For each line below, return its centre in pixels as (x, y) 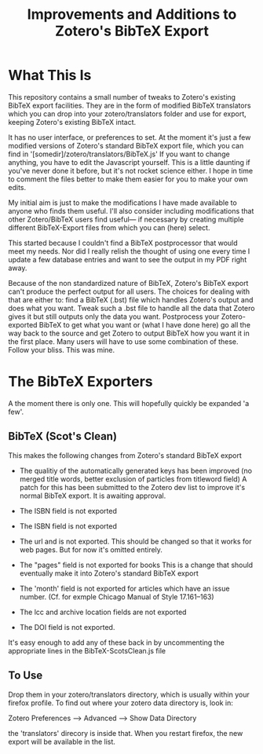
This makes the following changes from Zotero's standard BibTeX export (125, 455)
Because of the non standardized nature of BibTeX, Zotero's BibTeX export (128, 283)
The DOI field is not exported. (67, 627)
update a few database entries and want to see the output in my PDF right (128, 259)
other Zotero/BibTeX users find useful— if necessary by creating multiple (126, 219)
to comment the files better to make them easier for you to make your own (128, 179)
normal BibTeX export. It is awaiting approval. (93, 496)
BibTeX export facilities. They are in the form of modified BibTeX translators (130, 105)
